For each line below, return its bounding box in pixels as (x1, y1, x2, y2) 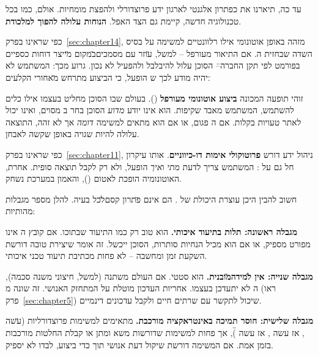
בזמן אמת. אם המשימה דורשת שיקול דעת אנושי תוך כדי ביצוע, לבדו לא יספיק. (6, 338, 273, 351)
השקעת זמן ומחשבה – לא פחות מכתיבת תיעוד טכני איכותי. (6, 249, 207, 262)
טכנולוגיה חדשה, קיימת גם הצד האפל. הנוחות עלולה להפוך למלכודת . (6, 14, 242, 27)
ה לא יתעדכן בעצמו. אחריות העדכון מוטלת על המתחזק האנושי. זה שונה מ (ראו (6, 282, 276, 294)
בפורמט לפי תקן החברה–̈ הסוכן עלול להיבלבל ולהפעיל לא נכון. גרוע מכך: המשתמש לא (6, 59, 300, 72)
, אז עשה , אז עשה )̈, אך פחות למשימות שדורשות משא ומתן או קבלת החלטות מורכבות (6, 326, 305, 339)
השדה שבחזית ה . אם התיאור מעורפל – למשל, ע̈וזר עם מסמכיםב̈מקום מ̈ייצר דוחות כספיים (6, 47, 312, 59)
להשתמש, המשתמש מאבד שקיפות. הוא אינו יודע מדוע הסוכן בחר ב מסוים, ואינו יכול (6, 103, 294, 116)
